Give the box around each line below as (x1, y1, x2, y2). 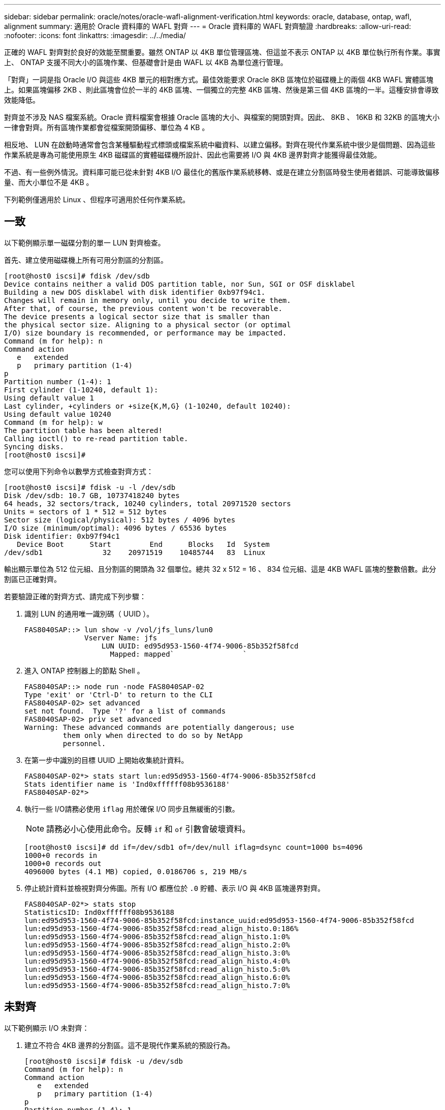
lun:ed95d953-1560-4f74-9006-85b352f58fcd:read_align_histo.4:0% (24, 957, 290, 965)
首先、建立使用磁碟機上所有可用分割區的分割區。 (4, 255, 168, 264)
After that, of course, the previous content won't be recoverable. (4, 304, 282, 313)
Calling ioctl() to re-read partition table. (4, 434, 188, 443)
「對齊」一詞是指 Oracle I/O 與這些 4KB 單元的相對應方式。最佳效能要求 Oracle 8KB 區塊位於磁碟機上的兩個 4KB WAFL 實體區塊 (4, 75, 433, 84)
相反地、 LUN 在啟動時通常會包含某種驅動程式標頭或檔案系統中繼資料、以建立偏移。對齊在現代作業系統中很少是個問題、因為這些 (4, 140, 435, 149)
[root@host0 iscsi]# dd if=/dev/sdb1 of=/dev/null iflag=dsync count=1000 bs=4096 (24, 843, 363, 851)
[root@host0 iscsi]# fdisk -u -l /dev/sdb (4, 483, 176, 491)
